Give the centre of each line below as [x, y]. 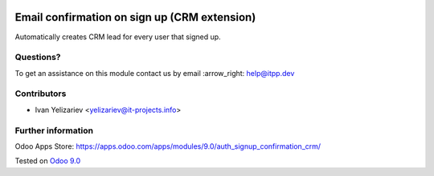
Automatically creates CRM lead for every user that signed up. [118, 37]
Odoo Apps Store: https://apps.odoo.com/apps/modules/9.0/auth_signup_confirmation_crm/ [168, 146]
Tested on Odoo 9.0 [48, 161]
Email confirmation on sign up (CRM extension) [135, 17]
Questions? [38, 58]
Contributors [41, 94]
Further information [54, 130]
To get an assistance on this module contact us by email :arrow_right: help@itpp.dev [155, 73]
